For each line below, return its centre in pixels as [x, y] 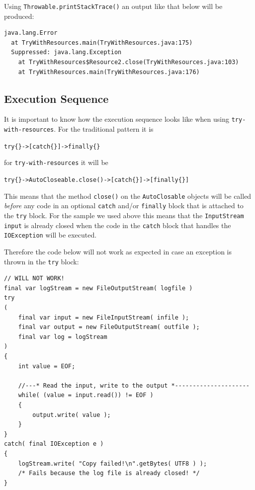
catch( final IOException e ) [54, 444]
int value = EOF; [47, 366]
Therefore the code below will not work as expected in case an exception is [118, 251]
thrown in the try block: [42, 261]
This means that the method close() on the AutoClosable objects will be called [128, 196]
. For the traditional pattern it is [104, 129]
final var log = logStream [63, 337]
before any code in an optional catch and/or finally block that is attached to [124, 205]
